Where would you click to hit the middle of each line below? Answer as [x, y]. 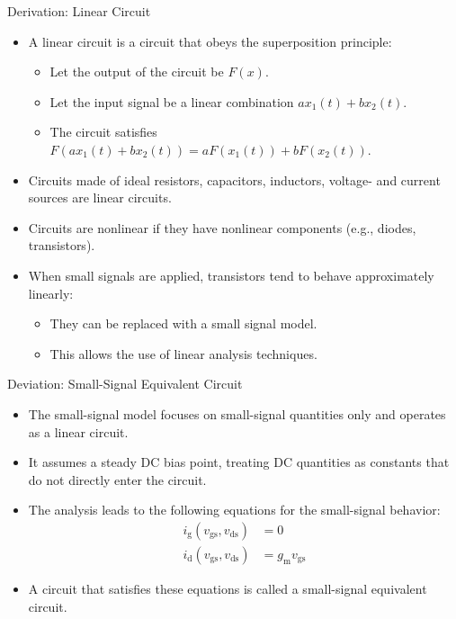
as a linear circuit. [78, 431]
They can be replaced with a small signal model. [183, 323]
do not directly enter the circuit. [117, 479]
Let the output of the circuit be [137, 72]
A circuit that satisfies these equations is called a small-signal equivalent [228, 588]
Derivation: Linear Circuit [79, 11]
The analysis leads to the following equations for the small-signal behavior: [234, 510]
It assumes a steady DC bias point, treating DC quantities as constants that [239, 462]
